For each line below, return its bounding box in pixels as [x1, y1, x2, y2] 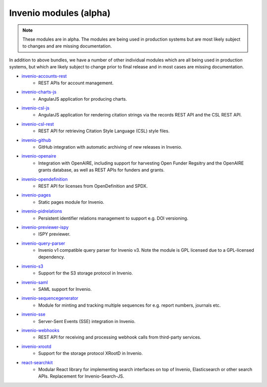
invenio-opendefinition [21, 176, 68, 182]
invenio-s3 [21, 263, 44, 269]
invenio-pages [21, 192, 51, 198]
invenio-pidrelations [21, 208, 62, 214]
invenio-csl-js [21, 105, 49, 111]
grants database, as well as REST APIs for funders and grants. [38, 167, 165, 173]
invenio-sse [21, 311, 45, 317]
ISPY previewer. [38, 231, 71, 237]
